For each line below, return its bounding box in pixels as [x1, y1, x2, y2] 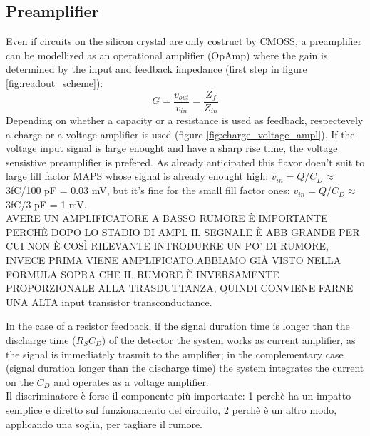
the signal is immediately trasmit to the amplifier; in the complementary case [6, 346, 344, 361]
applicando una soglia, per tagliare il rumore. [6, 416, 202, 431]
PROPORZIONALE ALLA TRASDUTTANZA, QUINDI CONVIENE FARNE [6, 280, 354, 295]
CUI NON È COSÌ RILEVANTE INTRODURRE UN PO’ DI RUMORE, [6, 238, 329, 253]
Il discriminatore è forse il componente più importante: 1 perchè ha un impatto [6, 388, 351, 403]
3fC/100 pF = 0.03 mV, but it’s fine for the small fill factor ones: [6, 183, 290, 198]
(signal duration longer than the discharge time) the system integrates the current [6, 360, 364, 375]
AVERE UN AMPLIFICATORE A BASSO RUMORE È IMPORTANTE [6, 211, 328, 225]
